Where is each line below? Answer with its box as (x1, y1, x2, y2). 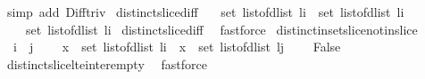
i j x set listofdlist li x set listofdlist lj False (12, 37, 341, 56)
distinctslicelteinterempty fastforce (6, 54, 207, 73)
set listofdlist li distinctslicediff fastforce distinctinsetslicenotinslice (25, 20, 418, 38)
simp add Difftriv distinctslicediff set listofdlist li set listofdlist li (6, 3, 404, 20)
